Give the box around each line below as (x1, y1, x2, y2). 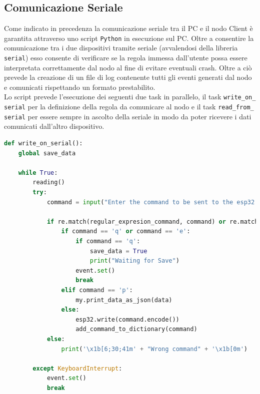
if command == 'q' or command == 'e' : (61, 228, 190, 235)
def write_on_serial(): (4, 140, 83, 147)
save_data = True (89, 247, 147, 255)
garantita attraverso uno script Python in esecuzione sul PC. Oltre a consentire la (4, 32, 254, 43)
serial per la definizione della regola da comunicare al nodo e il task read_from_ (4, 101, 254, 112)
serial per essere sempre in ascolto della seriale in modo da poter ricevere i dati (4, 111, 251, 121)
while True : (18, 169, 58, 176)
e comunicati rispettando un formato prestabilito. (4, 81, 155, 92)
